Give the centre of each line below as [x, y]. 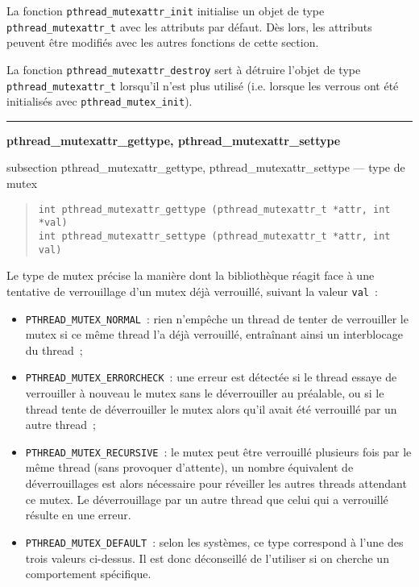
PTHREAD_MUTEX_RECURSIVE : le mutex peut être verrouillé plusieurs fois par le [218, 451]
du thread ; [54, 350]
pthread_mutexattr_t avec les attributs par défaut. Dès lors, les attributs [189, 26]
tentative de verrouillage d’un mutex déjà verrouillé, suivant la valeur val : [192, 291]
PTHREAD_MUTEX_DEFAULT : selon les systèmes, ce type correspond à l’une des [214, 541]
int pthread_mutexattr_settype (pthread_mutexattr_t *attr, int [214, 236]
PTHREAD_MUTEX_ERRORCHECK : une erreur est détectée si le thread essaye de [211, 377]
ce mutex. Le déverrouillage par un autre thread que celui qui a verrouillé [207, 499]
